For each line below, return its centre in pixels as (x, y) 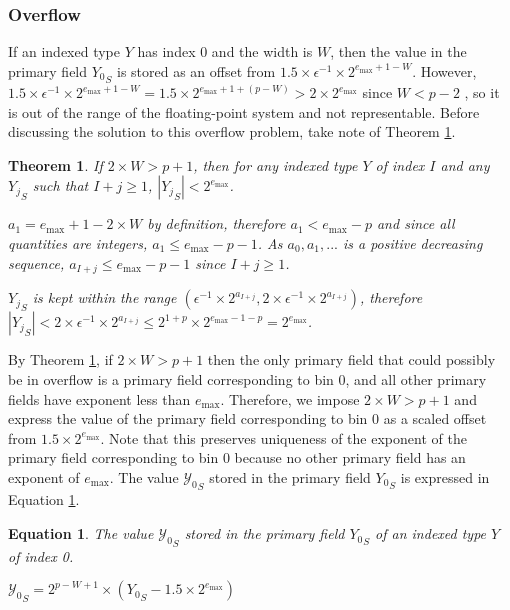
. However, (444, 70)
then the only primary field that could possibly (351, 359)
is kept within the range (104, 297)
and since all (415, 223)
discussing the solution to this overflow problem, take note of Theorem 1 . (232, 131)
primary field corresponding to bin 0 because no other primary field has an (237, 457)
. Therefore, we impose (290, 398)
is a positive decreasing (412, 243)
